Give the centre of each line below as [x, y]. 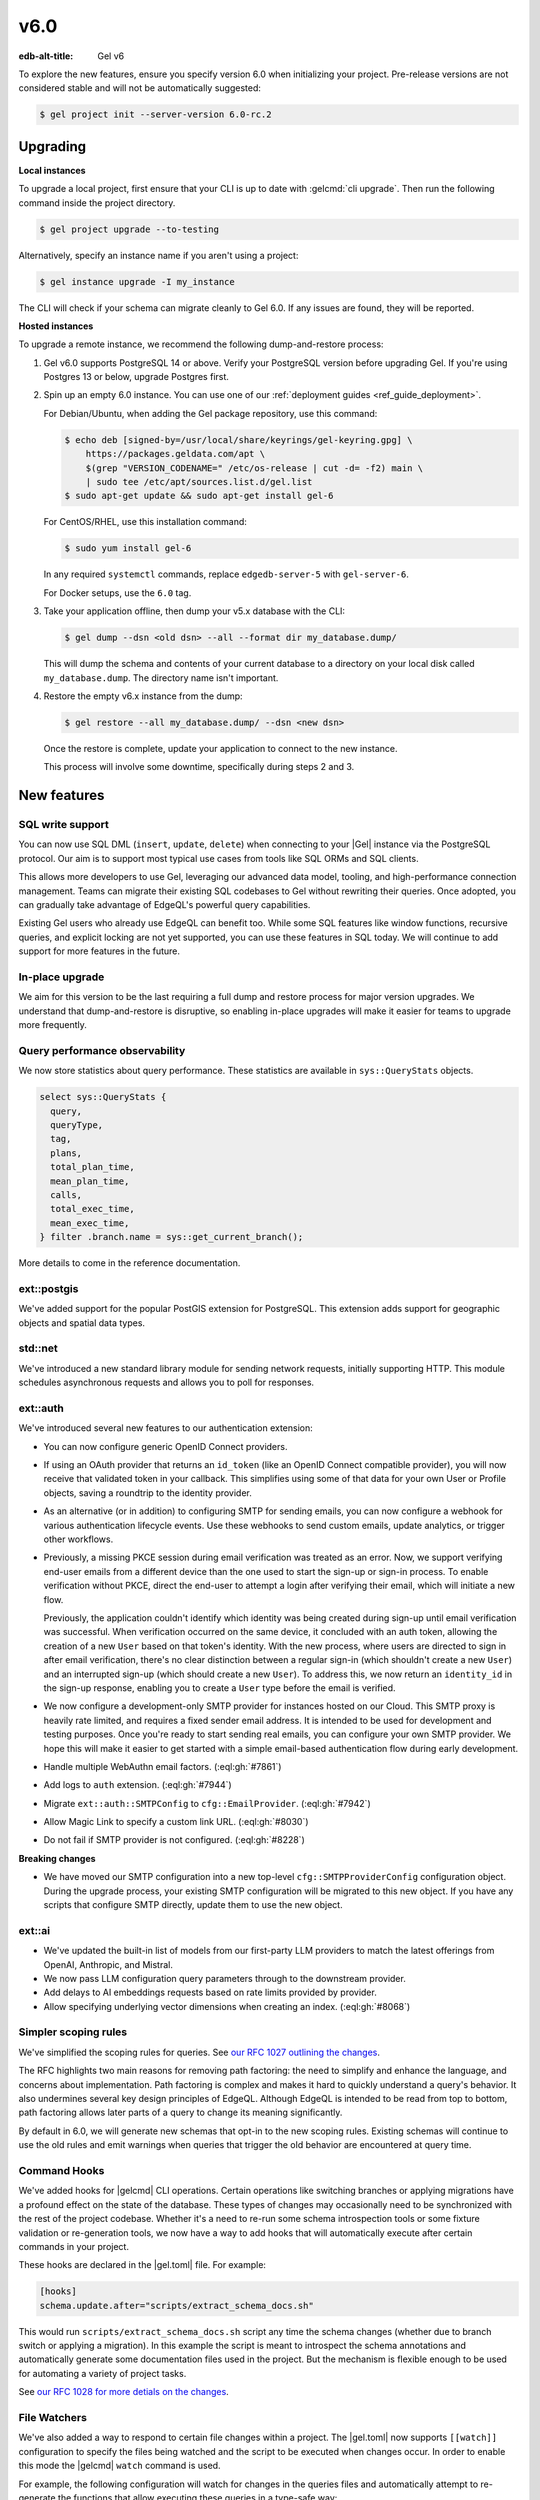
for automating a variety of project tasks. [102, 2373]
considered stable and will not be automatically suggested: [140, 88]
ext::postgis [48, 1288]
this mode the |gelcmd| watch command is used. [119, 2466]
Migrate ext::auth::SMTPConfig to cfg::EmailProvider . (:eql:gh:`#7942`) [207, 1803]
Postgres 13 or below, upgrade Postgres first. [136, 377]
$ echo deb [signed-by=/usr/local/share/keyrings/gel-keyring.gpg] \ [238, 439]
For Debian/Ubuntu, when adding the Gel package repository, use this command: [210, 413]
